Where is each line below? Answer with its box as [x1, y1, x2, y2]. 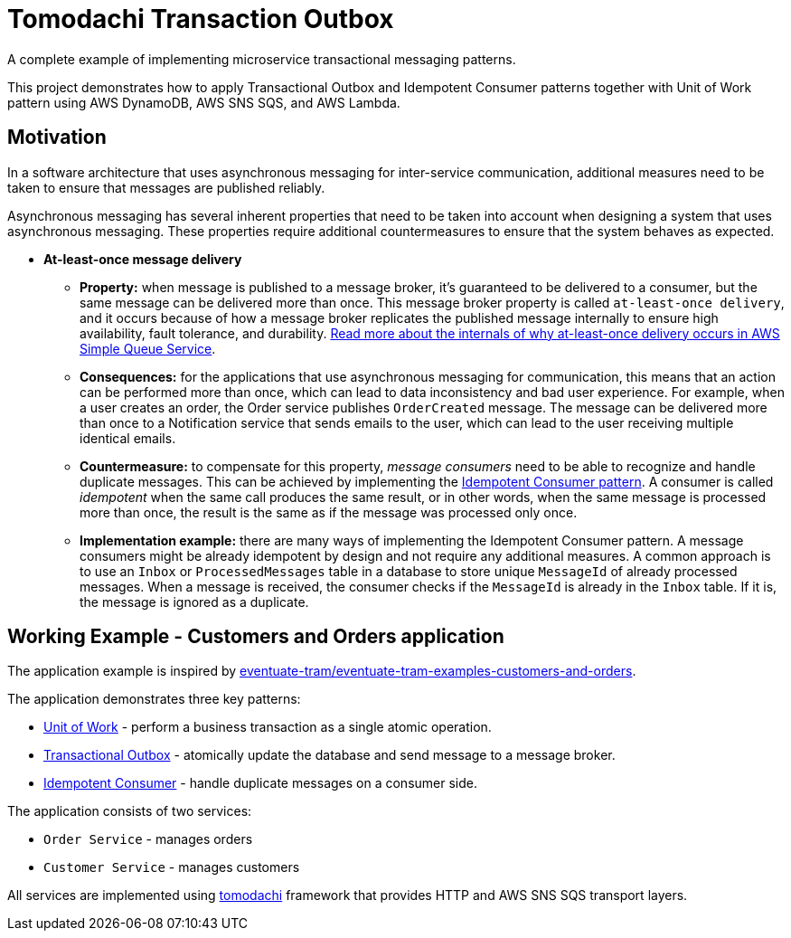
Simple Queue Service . [80, 340, 216, 356]
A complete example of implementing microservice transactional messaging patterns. [7, 51, 516, 67]
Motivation [7, 126, 107, 149]
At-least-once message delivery [43, 251, 242, 267]
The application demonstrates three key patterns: [7, 691, 301, 707]
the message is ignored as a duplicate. [80, 593, 309, 610]
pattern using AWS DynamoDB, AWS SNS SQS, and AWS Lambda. [7, 94, 400, 110]
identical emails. [80, 430, 176, 446]
